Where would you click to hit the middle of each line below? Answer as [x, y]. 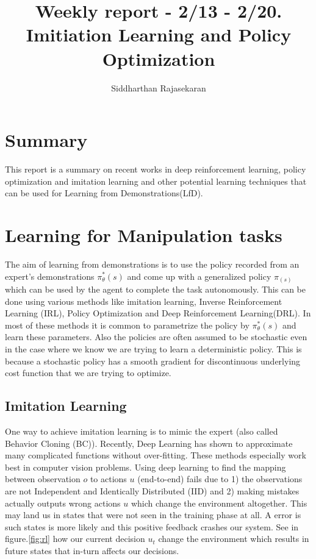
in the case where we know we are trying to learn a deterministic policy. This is [153, 349]
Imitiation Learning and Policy [159, 34]
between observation [43, 479]
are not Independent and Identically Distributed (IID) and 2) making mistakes [152, 490]
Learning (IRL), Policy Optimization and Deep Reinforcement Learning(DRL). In [158, 313]
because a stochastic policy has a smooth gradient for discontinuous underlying [153, 361]
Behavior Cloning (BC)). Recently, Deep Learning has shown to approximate [149, 443]
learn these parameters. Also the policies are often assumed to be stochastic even [156, 337]
